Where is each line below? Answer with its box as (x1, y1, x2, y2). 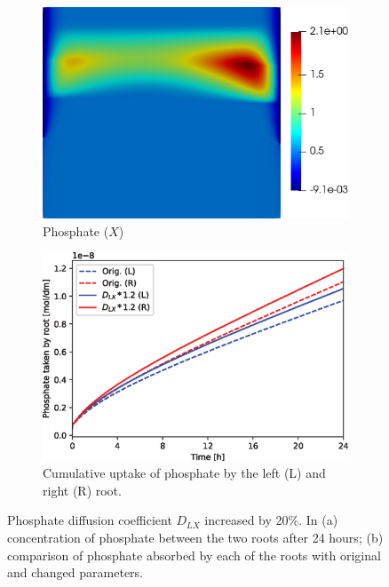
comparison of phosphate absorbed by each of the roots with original (7, 545, 381, 564)
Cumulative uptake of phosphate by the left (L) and (43, 464, 326, 482)
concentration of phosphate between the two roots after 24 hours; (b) (7, 528, 384, 546)
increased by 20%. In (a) (204, 511, 338, 529)
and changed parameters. (7, 563, 143, 582)
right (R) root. (43, 480, 122, 499)
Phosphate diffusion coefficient (7, 511, 172, 529)
